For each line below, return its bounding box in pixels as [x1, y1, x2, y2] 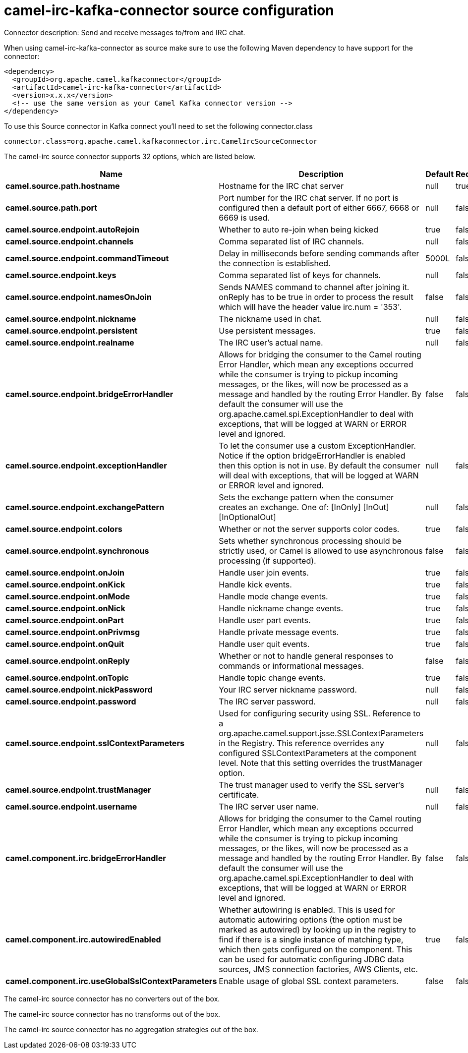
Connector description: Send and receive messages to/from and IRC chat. [4, 28, 245, 37]
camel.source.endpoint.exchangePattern [5, 502, 165, 512]
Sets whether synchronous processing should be [219, 535, 402, 546]
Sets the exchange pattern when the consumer [219, 492, 394, 502]
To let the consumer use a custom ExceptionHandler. [219, 440, 416, 451]
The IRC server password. [219, 696, 316, 706]
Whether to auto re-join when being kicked [219, 224, 378, 234]
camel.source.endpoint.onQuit [5, 639, 124, 649]
